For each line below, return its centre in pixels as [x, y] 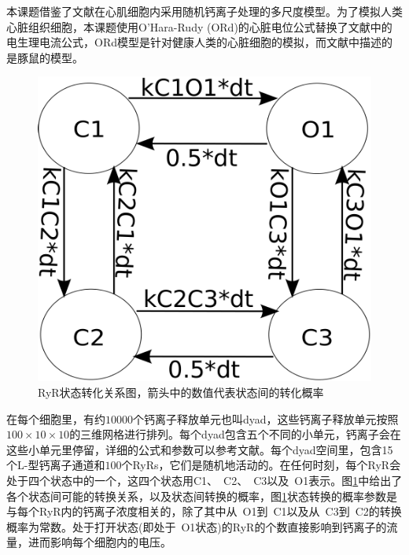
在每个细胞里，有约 [56, 418]
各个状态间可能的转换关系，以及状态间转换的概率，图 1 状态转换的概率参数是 [202, 496]
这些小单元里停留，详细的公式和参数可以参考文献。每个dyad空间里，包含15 [200, 449]
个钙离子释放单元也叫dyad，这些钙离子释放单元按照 [266, 418]
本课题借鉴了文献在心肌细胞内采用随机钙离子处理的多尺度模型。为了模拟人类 [204, 11]
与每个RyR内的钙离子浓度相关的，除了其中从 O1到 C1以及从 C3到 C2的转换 [204, 511]
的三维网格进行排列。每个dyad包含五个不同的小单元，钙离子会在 [235, 434]
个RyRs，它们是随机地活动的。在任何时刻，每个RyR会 [261, 465]
